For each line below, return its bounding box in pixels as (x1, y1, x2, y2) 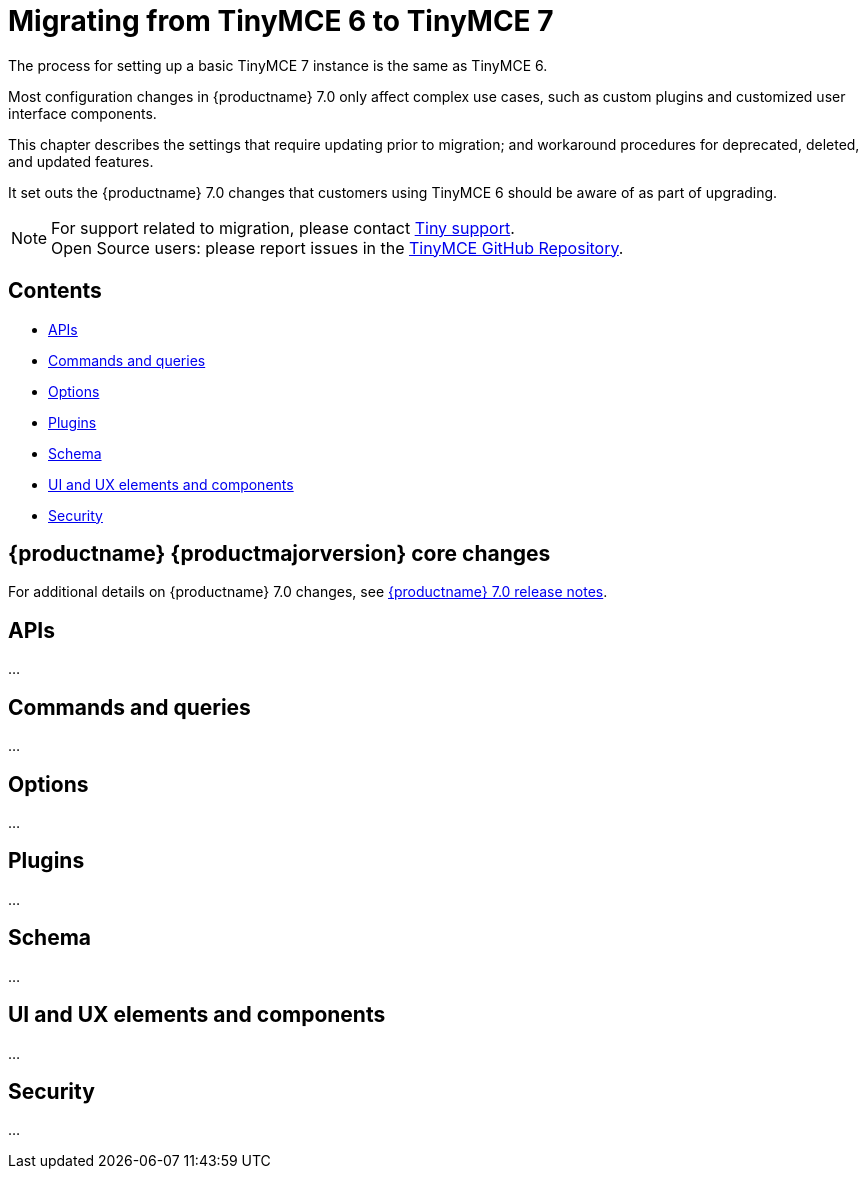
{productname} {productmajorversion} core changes (8, 541, 551, 567)
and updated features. (8, 152, 154, 170)
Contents (8, 278, 102, 304)
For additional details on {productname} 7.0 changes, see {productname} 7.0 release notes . (8, 583, 608, 601)
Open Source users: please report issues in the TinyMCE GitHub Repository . (51, 237, 624, 258)
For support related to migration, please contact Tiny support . (51, 217, 515, 238)
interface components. (8, 104, 157, 122)
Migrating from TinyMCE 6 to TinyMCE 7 (8, 4, 554, 38)
